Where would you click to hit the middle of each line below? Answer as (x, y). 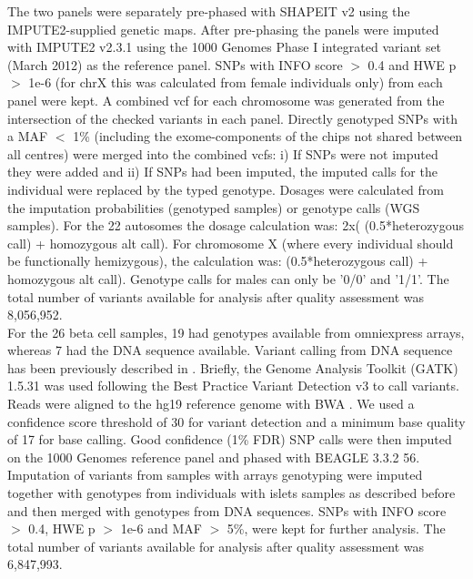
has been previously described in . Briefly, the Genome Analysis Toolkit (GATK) (233, 367)
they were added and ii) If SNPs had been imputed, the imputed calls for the (222, 172)
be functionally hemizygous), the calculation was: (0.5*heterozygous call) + (218, 261)
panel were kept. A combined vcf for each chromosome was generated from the (226, 100)
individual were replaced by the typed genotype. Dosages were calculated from (226, 189)
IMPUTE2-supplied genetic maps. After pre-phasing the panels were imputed (223, 29)
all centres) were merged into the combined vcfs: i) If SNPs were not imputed (223, 153)
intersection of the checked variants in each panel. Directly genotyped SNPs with (232, 118)
